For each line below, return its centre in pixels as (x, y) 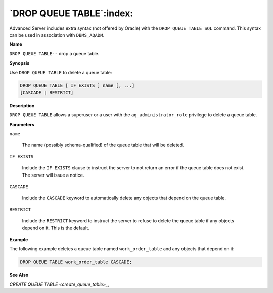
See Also (19, 275)
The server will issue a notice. (53, 175)
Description (22, 105)
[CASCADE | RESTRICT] (47, 93)
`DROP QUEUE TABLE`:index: (71, 13)
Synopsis (19, 63)
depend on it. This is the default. (56, 228)
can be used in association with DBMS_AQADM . (57, 35)
